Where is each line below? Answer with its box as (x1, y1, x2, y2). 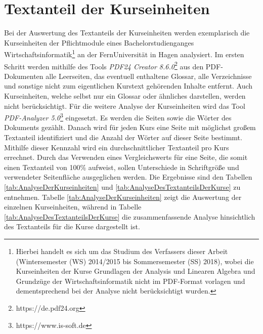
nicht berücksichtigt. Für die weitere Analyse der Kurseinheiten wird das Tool (4, 100, 245, 111)
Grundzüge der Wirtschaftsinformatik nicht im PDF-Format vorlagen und (16, 275, 245, 286)
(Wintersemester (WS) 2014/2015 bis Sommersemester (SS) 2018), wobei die (16, 256, 254, 266)
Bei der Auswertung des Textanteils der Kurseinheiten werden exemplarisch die (4, 27, 250, 38)
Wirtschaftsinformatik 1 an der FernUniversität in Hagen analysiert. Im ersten (4, 48, 244, 59)
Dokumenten (4, 70, 43, 81)
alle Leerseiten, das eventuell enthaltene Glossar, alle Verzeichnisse (46, 70, 252, 81)
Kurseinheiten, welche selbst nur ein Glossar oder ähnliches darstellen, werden (4, 91, 246, 101)
